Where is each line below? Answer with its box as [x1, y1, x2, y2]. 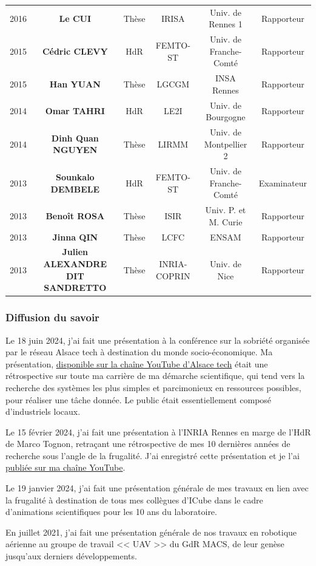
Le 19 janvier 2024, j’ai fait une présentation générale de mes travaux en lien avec [5, 482, 309, 494]
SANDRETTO [44, 281, 107, 294]
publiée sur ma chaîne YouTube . [5, 461, 126, 474]
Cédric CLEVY [42, 44, 108, 57]
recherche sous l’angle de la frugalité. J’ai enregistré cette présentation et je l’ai [5, 449, 300, 462]
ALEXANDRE [43, 257, 107, 270]
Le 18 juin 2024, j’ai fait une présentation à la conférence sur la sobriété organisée [5, 333, 310, 346]
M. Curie [209, 215, 243, 228]
